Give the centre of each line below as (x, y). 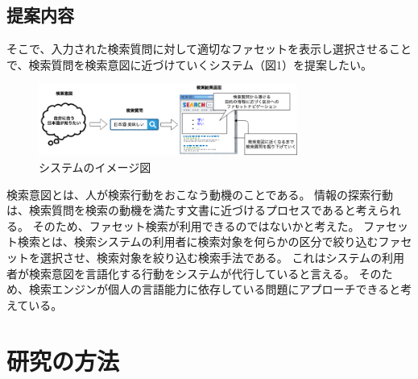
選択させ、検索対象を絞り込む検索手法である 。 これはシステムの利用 (222, 258)
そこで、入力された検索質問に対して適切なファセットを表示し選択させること (209, 49)
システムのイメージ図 (95, 167)
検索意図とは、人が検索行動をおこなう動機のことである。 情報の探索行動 (200, 194)
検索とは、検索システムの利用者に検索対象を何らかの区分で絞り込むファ (209, 242)
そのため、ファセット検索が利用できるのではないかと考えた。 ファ (209, 225)
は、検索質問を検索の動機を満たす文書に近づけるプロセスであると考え (192, 210)
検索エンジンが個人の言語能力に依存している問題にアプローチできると (215, 289)
